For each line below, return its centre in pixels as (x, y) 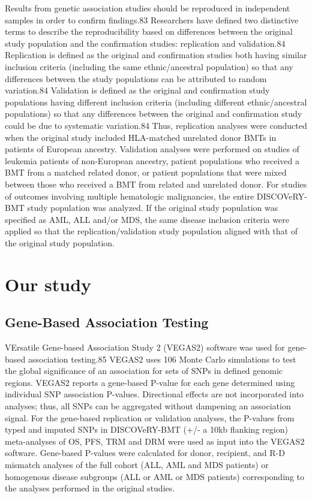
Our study (48, 284)
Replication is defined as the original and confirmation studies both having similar (156, 55)
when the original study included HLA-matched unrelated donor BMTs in (141, 137)
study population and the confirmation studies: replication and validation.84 (145, 43)
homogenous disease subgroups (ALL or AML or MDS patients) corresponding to (154, 476)
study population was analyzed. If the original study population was (153, 208)
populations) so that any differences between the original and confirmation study (154, 114)
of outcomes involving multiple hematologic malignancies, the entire (130, 196)
